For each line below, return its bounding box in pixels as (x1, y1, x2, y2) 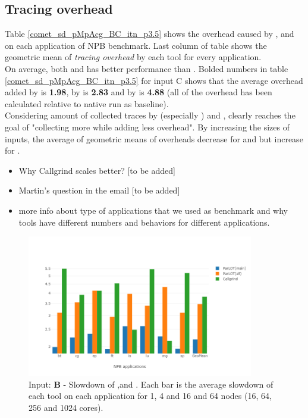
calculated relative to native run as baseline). (5, 97, 169, 110)
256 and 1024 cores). (29, 401, 103, 413)
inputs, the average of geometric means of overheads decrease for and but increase (5, 132, 303, 145)
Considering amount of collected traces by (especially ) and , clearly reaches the (5, 109, 296, 121)
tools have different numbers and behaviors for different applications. (18, 216, 270, 228)
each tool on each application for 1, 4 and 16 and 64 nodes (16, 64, (29, 389, 272, 402)
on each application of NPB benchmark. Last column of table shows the (5, 39, 267, 51)
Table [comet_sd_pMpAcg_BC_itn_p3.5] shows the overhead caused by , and (5, 27, 294, 40)
